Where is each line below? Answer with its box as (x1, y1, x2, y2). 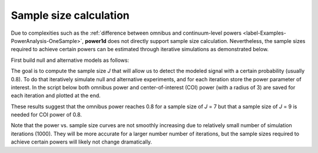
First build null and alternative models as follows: (11, 56, 130, 64)
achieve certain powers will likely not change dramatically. (11, 138, 153, 145)
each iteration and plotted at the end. (11, 92, 101, 99)
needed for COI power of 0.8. (11, 111, 82, 118)
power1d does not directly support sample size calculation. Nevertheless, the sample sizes (84, 37, 306, 44)
